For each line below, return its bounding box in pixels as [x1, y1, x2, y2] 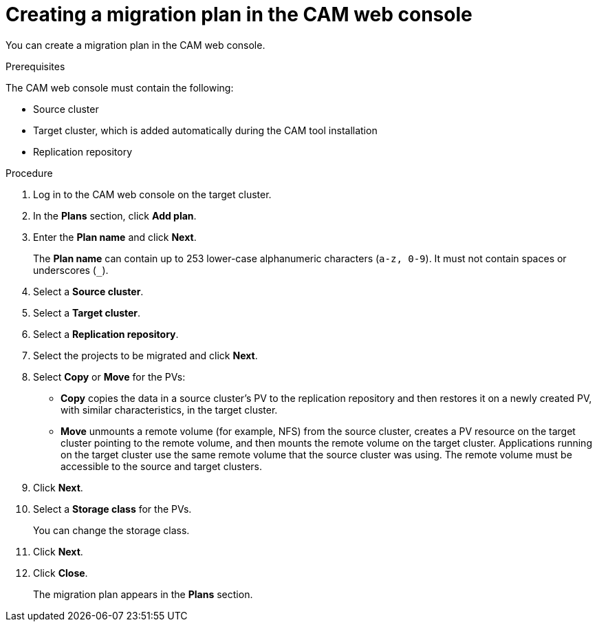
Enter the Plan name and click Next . [33, 231, 197, 243]
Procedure [6, 167, 53, 179]
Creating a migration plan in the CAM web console [6, 3, 473, 26]
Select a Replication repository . [33, 328, 179, 340]
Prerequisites [6, 60, 65, 72]
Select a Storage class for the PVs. [33, 502, 192, 515]
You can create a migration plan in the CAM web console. [6, 39, 265, 51]
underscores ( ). [33, 264, 109, 276]
